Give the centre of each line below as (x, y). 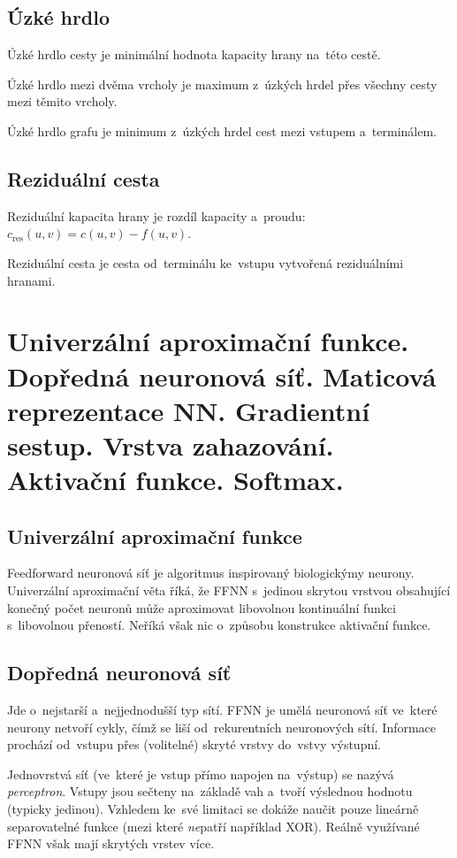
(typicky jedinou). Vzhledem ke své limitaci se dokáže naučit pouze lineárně (213, 809)
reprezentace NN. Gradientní (189, 410)
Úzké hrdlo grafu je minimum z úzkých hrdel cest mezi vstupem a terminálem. (222, 130)
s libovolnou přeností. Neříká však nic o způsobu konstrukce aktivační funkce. (219, 625)
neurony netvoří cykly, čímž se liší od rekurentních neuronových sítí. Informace (222, 727)
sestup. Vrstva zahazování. (171, 444)
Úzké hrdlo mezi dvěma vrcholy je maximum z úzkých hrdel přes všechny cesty (222, 84)
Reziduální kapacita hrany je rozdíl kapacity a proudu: (156, 215)
